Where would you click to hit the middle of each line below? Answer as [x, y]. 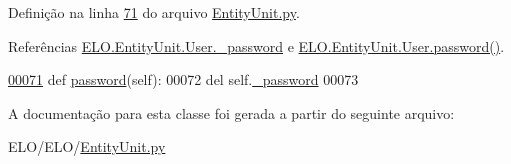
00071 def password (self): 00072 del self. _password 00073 [183, 79]
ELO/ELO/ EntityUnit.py [87, 146]
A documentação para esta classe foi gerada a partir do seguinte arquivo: [231, 112]
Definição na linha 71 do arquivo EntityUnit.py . [154, 12]
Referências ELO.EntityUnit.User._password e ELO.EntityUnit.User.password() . [256, 45]
